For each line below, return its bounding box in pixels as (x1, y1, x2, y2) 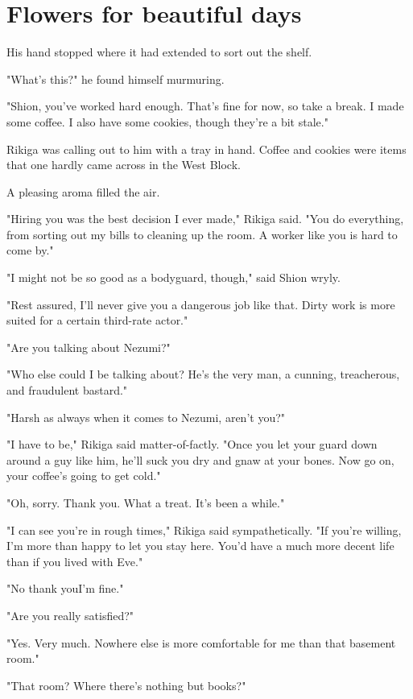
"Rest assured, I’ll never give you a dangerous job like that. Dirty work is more (6, 296, 395, 312)
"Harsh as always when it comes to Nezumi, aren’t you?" (6, 408, 286, 425)
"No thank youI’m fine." (6, 580, 124, 597)
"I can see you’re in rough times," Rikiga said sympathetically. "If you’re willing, (6, 521, 402, 538)
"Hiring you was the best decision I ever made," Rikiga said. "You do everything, (6, 210, 404, 227)
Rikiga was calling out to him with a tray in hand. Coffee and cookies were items (6, 140, 407, 157)
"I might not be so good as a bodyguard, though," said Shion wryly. (6, 269, 341, 286)
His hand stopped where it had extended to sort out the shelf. (6, 43, 312, 60)
